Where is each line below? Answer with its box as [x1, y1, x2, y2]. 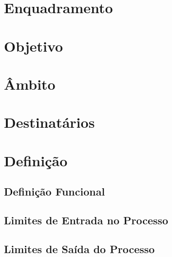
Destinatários [4, 112, 95, 132]
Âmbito [4, 74, 56, 94]
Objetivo [4, 36, 63, 56]
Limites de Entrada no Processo [4, 213, 169, 228]
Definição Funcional [4, 184, 105, 199]
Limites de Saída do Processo [4, 241, 155, 256]
